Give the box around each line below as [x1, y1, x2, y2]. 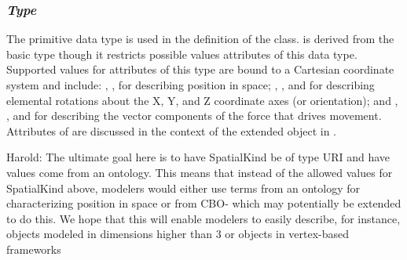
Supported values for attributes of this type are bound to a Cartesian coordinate [6, 61, 394, 78]
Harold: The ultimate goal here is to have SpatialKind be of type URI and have [6, 149, 390, 165]
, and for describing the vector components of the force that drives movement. [6, 107, 382, 124]
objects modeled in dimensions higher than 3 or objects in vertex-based [6, 226, 350, 242]
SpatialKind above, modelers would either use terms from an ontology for [6, 179, 361, 196]
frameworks [6, 240, 61, 257]
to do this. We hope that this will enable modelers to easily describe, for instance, [6, 210, 401, 226]
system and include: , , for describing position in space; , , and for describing [6, 77, 375, 92]
